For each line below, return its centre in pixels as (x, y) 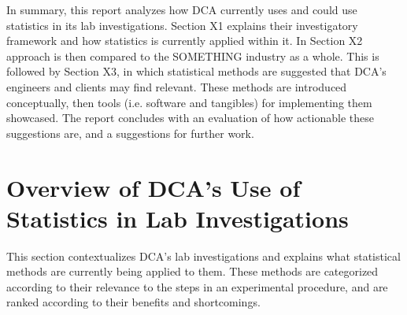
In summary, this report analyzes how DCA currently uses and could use (182, 9)
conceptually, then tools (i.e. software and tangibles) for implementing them (189, 102)
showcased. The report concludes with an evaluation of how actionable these (191, 118)
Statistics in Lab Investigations (178, 218)
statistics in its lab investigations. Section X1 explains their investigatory (182, 25)
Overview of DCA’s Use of (154, 187)
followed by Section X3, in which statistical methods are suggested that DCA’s (196, 71)
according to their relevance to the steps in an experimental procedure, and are (197, 286)
